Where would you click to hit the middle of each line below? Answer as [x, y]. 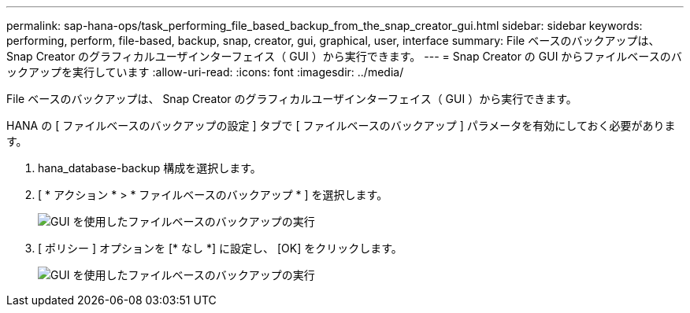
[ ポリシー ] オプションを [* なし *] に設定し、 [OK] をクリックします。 [220, 248]
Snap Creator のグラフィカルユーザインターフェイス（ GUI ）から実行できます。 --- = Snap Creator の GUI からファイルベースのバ [344, 56]
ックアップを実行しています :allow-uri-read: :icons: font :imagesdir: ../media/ [205, 72]
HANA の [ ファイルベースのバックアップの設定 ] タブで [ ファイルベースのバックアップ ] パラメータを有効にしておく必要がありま [341, 125]
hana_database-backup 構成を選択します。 [150, 168]
